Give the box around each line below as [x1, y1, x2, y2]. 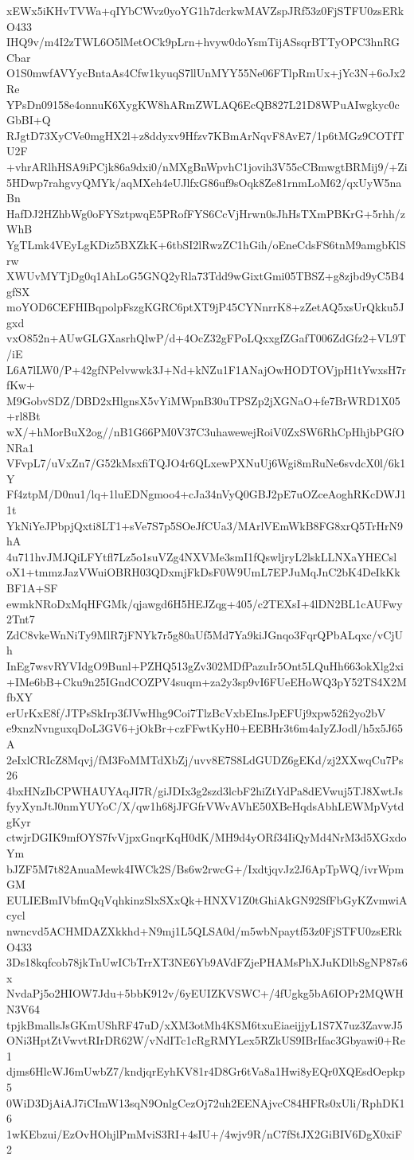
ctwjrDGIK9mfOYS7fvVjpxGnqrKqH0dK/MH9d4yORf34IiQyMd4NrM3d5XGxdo [6, 829, 407, 846]
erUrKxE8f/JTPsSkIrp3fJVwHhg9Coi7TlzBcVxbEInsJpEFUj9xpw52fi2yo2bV [6, 704, 386, 721]
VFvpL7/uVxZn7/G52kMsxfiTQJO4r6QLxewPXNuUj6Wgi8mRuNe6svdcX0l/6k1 [6, 455, 406, 471]
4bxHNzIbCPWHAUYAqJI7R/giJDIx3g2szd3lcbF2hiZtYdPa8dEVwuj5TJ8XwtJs [6, 782, 403, 799]
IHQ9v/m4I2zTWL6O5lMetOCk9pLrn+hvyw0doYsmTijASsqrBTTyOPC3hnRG [6, 33, 400, 50]
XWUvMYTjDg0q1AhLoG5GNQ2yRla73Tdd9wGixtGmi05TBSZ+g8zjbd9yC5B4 [6, 268, 404, 284]
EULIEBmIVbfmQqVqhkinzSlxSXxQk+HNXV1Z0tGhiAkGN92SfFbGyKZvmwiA [6, 891, 408, 908]
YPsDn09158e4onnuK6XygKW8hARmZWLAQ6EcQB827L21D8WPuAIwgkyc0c [6, 96, 400, 112]
